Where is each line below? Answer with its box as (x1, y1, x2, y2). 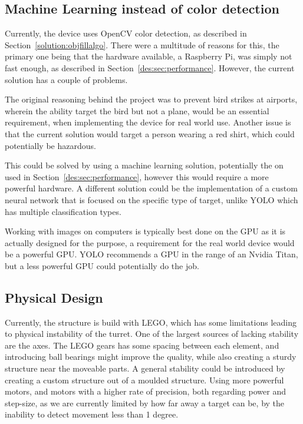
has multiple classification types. (5, 205, 121, 217)
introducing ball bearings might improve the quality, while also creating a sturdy (5, 350, 297, 363)
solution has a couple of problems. (5, 73, 128, 85)
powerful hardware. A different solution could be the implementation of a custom (5, 182, 298, 194)
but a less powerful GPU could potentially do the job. (5, 259, 199, 271)
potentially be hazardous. (5, 139, 96, 151)
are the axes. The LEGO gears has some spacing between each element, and (5, 339, 279, 351)
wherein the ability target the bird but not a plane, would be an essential (5, 104, 269, 117)
